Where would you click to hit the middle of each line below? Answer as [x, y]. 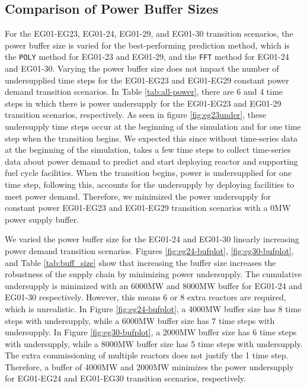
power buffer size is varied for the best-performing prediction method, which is [147, 45]
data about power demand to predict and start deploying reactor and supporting [151, 161]
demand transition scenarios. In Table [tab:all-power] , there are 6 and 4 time [144, 92]
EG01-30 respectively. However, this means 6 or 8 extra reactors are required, [145, 297]
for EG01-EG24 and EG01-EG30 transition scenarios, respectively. [125, 378]
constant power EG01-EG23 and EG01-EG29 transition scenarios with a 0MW [148, 208]
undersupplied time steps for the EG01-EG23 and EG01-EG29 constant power [147, 80]
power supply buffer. [42, 219]
